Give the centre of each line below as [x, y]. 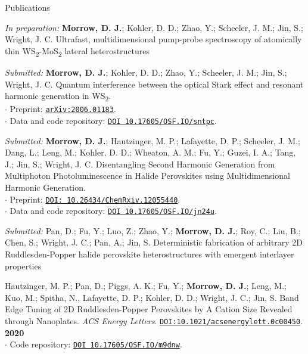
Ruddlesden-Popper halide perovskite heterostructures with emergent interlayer [150, 254]
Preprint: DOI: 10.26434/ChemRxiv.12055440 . [95, 199]
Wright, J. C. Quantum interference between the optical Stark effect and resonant [154, 84]
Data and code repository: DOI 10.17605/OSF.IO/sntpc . [113, 120]
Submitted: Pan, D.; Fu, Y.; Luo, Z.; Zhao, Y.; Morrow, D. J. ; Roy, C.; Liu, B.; [153, 230]
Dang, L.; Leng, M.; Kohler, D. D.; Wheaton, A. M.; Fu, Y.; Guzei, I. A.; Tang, [150, 152]
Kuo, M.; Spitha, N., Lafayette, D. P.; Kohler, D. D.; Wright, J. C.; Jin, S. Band [152, 297]
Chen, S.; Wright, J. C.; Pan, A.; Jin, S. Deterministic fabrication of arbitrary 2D [154, 242]
